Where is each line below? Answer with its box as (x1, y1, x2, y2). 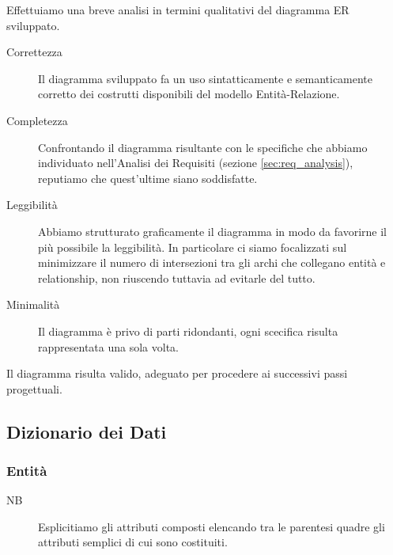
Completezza (6, 112, 68, 128)
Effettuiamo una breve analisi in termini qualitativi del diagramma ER (6, 2, 350, 17)
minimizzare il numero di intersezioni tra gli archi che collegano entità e (38, 254, 386, 271)
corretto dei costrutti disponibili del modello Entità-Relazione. (38, 86, 340, 102)
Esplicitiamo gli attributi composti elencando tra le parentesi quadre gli (38, 518, 385, 534)
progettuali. (6, 380, 62, 397)
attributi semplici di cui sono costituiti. (38, 534, 228, 550)
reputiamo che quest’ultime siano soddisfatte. (38, 169, 258, 186)
